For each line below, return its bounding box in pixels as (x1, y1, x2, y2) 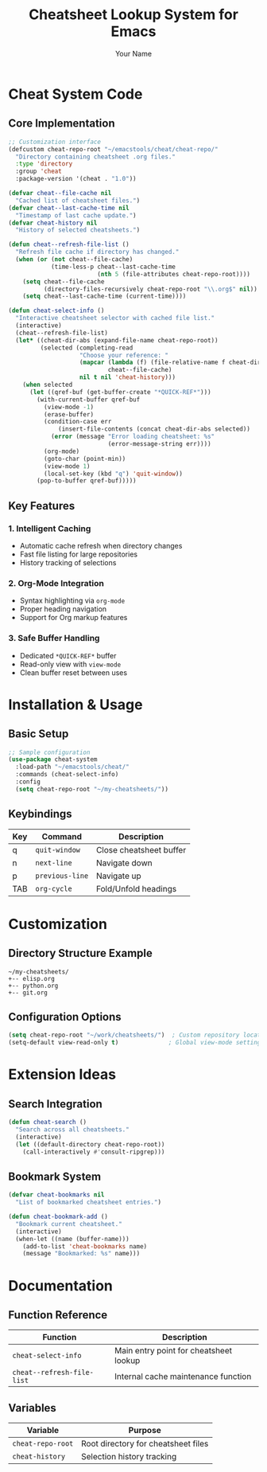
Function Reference (8, 1308, 108, 1322)
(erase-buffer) (43, 410, 94, 419)
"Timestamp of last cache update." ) (15, 211, 137, 220)
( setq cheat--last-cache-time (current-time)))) (22, 292, 187, 300)
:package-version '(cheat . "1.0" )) (15, 175, 137, 183)
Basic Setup (8, 727, 69, 741)
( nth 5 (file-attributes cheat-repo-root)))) (96, 270, 250, 278)
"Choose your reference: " (79, 351, 169, 359)
